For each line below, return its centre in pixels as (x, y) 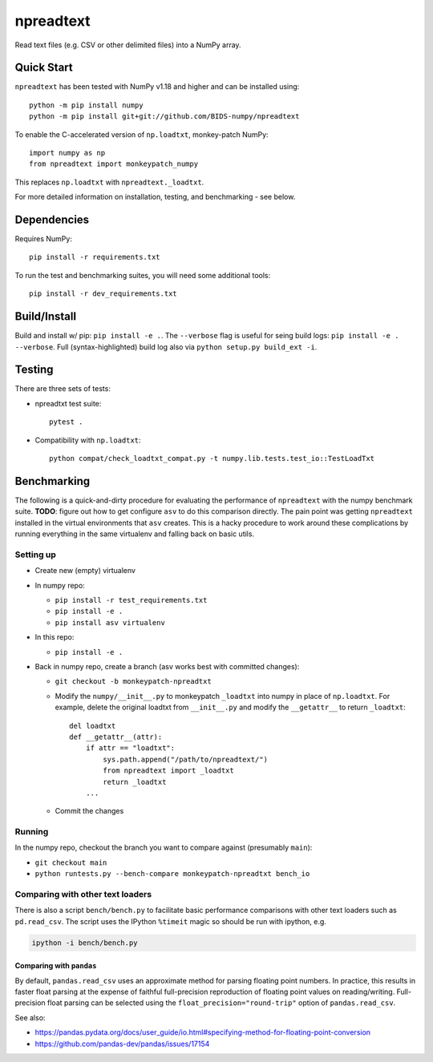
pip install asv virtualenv (110, 622)
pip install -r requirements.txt (95, 257)
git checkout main (71, 862)
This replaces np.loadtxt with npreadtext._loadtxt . (109, 182)
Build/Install (45, 317)
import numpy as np (67, 153)
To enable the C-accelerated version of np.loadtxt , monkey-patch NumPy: (142, 134)
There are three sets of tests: (63, 389)
